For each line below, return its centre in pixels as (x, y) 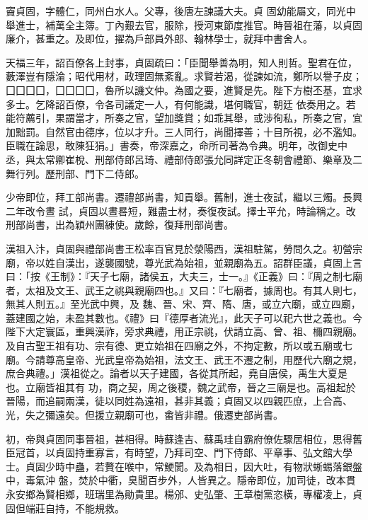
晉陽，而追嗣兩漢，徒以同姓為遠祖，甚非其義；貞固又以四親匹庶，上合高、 (179, 401)
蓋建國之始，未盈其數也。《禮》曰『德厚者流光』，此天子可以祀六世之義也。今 (184, 317)
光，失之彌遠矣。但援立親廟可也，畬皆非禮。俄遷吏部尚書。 (144, 415)
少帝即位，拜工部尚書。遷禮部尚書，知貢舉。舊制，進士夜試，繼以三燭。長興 (184, 197)
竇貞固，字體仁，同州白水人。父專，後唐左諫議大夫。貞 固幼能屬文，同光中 (181, 11)
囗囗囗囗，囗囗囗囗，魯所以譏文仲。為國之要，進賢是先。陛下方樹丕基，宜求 (184, 89)
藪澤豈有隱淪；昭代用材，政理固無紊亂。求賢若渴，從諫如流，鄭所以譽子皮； (184, 76)
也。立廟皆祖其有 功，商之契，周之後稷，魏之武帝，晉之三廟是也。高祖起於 (181, 387)
